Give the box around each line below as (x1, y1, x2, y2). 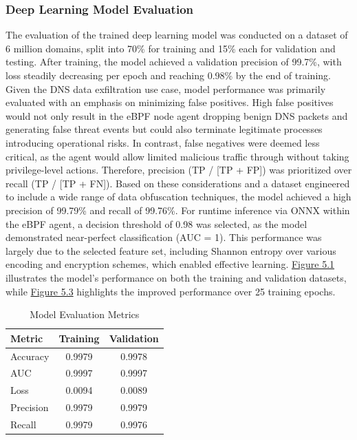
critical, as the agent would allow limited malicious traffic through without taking (6, 149, 349, 163)
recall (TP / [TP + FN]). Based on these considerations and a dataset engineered (6, 176, 350, 190)
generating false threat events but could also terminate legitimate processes (6, 122, 323, 136)
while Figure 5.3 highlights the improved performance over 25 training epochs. (6, 284, 336, 298)
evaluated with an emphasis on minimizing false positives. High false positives (6, 95, 334, 109)
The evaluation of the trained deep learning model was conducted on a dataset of (6, 28, 348, 42)
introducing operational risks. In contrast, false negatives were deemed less (6, 135, 320, 149)
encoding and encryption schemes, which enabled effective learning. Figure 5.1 (6, 257, 335, 271)
